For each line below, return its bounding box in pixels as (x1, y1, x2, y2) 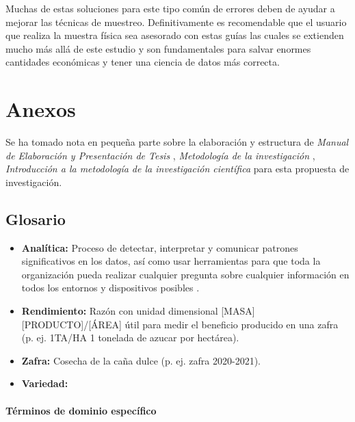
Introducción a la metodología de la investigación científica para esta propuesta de (5, 161, 350, 176)
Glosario (5, 208, 66, 229)
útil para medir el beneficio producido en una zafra (124, 317, 339, 331)
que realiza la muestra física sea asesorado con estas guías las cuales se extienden (5, 28, 344, 42)
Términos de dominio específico (5, 403, 157, 417)
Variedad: (21, 376, 68, 391)
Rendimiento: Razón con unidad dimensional (21, 304, 218, 318)
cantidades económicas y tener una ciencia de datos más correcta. (5, 55, 280, 69)
